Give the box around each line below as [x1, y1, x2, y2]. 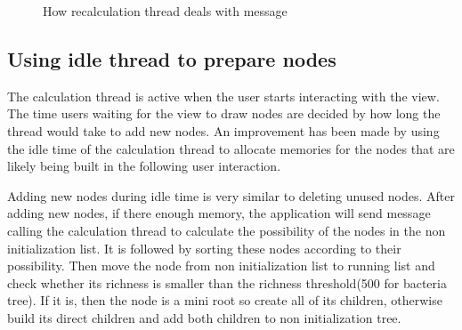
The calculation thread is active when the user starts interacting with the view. [7, 86, 440, 105]
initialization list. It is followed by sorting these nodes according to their [7, 238, 401, 257]
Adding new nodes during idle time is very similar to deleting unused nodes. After [7, 186, 456, 205]
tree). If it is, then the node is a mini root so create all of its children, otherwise [7, 291, 442, 310]
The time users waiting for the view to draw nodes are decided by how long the [7, 104, 441, 123]
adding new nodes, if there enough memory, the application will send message [7, 204, 431, 222]
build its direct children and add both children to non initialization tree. [7, 308, 401, 326]
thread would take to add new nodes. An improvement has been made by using [7, 121, 440, 140]
